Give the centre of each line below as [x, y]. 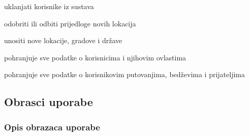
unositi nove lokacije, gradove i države [63, 40]
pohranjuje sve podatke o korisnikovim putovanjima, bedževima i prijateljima [124, 74]
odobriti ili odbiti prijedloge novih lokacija [70, 23]
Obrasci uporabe [49, 102]
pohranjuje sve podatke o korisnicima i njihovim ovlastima [95, 57]
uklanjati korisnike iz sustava [49, 6]
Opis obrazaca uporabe [52, 127]
